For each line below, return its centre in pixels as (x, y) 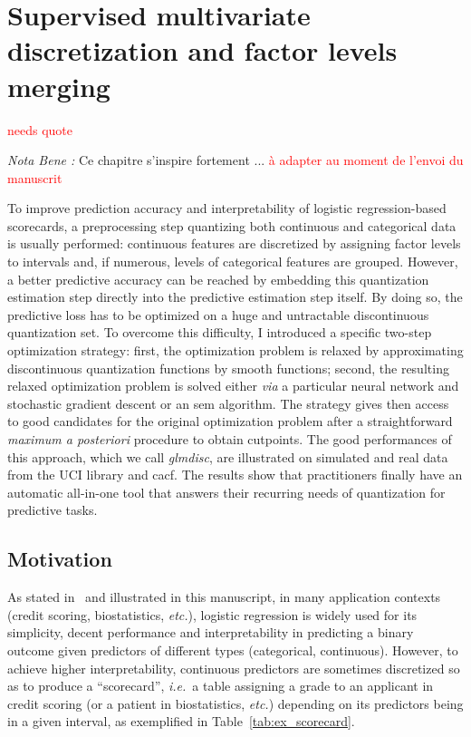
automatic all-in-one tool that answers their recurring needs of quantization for (226, 492)
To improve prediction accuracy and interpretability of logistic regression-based (227, 208)
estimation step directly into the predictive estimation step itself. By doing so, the (235, 297)
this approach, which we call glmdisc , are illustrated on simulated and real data (228, 456)
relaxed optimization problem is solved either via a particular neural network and (233, 386)
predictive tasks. (53, 510)
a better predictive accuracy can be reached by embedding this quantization (218, 279)
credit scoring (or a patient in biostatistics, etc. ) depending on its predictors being (235, 703)
